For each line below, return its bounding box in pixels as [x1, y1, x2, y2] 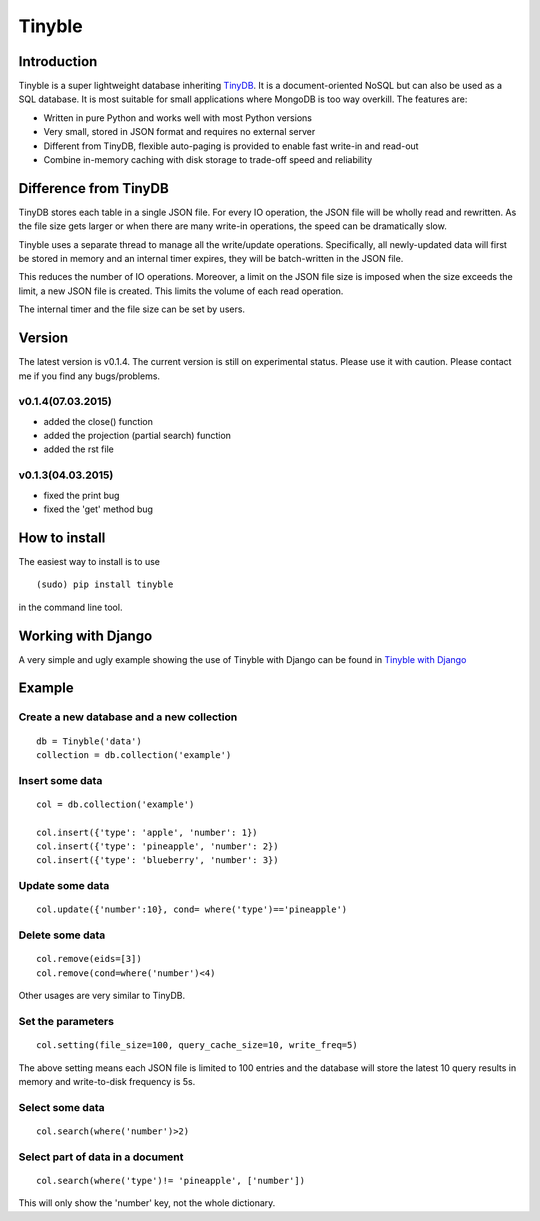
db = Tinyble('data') [36, 735, 142, 747]
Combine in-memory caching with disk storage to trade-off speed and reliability [43, 154, 373, 166]
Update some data [18, 879, 110, 893]
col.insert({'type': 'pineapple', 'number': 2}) [36, 841, 279, 852]
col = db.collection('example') [36, 798, 195, 810]
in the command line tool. [18, 601, 123, 613]
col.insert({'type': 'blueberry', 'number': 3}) [36, 855, 279, 866]
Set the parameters [18, 1014, 115, 1028]
